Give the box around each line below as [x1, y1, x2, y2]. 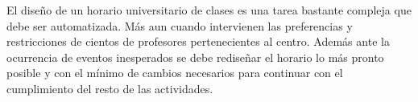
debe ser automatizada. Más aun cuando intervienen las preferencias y [6, 17, 353, 34]
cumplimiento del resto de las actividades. [6, 80, 213, 96]
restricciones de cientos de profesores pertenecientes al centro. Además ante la [6, 33, 390, 50]
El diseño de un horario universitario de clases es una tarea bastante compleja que [6, 2, 412, 18]
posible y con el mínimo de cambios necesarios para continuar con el [6, 64, 343, 81]
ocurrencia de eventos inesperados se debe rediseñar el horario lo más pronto [6, 48, 384, 65]
